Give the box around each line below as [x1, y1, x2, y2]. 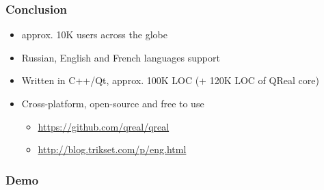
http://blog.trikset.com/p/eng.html [38, 142, 187, 157]
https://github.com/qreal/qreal [38, 119, 170, 133]
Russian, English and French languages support [21, 50, 220, 64]
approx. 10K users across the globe [21, 27, 167, 42]
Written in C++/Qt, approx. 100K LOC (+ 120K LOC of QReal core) [21, 73, 319, 87]
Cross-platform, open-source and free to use [21, 96, 204, 110]
